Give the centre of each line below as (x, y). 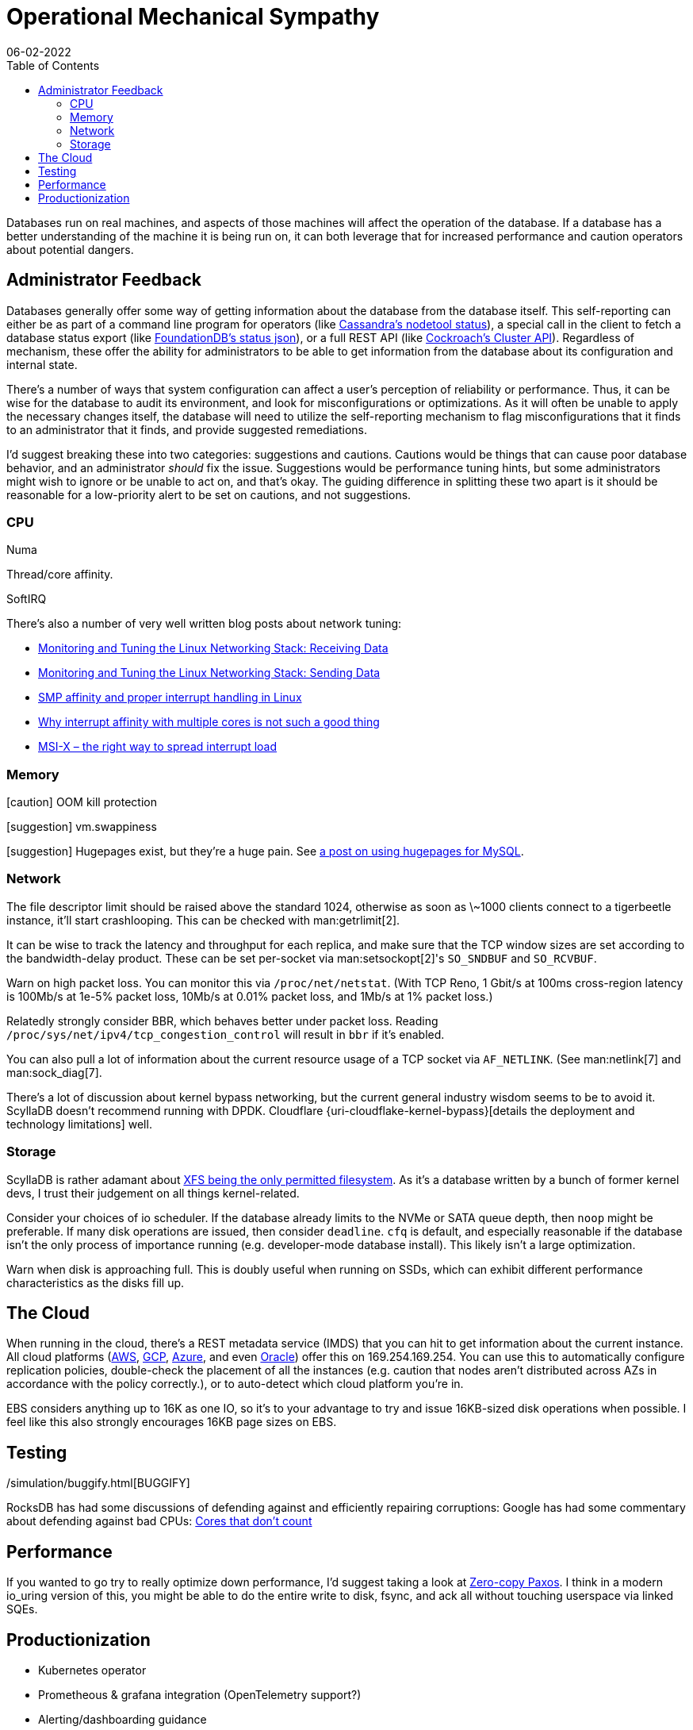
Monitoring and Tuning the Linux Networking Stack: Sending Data (209, 673)
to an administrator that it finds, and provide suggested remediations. (187, 429)
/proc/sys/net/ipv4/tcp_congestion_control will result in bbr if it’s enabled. (226, 1034)
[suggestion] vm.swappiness (82, 827)
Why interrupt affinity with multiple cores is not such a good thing (209, 722)
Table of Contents (53, 65)
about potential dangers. (70, 249)
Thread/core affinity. (60, 575)
